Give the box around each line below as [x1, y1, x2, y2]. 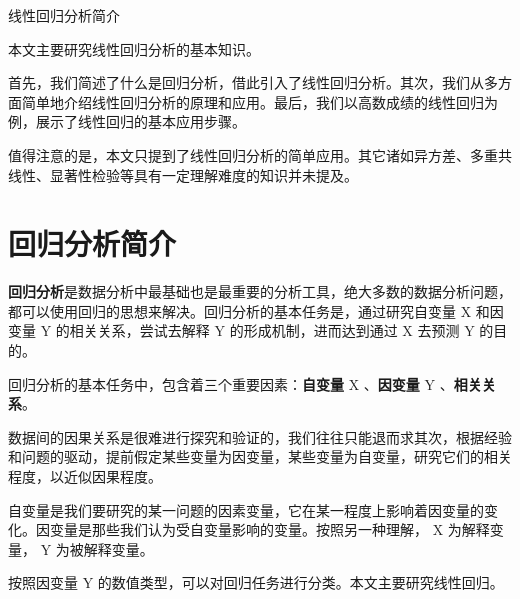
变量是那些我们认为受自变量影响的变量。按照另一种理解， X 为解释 [49, 519, 490, 540]
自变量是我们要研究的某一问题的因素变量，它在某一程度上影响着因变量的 [8, 499, 484, 520]
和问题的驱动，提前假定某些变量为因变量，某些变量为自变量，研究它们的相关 [8, 446, 512, 467]
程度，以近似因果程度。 [8, 466, 162, 487]
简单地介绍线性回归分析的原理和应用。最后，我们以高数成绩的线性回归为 [21, 91, 498, 112]
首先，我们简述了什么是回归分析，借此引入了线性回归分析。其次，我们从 [8, 72, 484, 93]
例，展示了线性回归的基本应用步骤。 [8, 111, 246, 132]
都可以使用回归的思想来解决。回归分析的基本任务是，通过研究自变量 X [8, 300, 472, 321]
